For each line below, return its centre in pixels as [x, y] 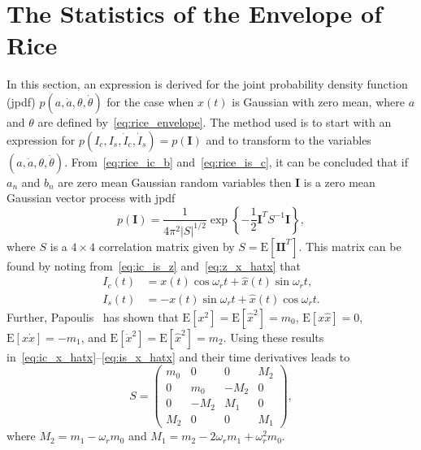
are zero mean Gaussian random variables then [175, 182]
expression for [41, 139]
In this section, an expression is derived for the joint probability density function [207, 84]
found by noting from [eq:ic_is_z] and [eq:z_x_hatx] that [154, 265]
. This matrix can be [350, 246]
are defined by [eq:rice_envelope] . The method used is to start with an [215, 121]
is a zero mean [339, 182]
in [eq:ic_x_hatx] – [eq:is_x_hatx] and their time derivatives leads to [178, 356]
